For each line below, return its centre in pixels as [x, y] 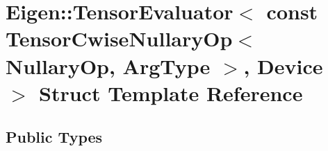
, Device [283, 65]
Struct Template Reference [171, 92]
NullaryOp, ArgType [108, 65]
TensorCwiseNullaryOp [119, 38]
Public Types [54, 137]
